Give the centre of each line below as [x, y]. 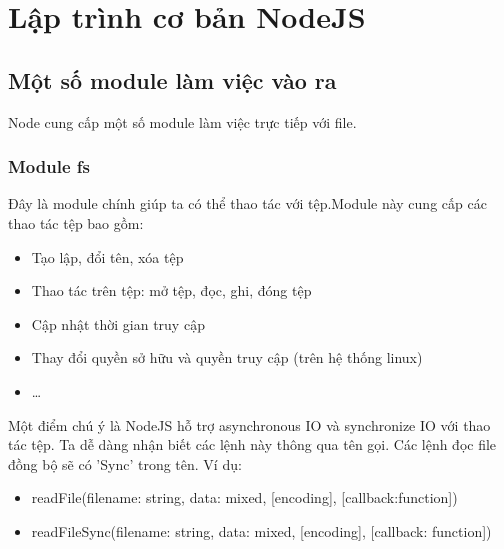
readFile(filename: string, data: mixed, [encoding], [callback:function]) [244, 497]
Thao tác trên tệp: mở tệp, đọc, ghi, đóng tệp [171, 290]
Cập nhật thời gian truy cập [118, 323]
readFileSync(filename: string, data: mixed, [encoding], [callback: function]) [261, 530]
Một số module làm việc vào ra [172, 79]
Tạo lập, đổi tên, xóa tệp [107, 256]
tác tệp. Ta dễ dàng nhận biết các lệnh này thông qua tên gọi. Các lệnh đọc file [252, 444]
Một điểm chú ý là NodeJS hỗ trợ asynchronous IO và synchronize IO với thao [249, 424]
